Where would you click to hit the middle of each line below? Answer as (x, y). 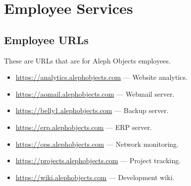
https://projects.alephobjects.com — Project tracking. (98, 160)
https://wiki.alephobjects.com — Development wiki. (95, 177)
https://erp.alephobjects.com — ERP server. (84, 127)
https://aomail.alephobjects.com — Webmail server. (95, 93)
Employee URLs (46, 39)
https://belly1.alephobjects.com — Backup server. (92, 110)
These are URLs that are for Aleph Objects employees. (87, 60)
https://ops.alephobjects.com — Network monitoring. (97, 144)
